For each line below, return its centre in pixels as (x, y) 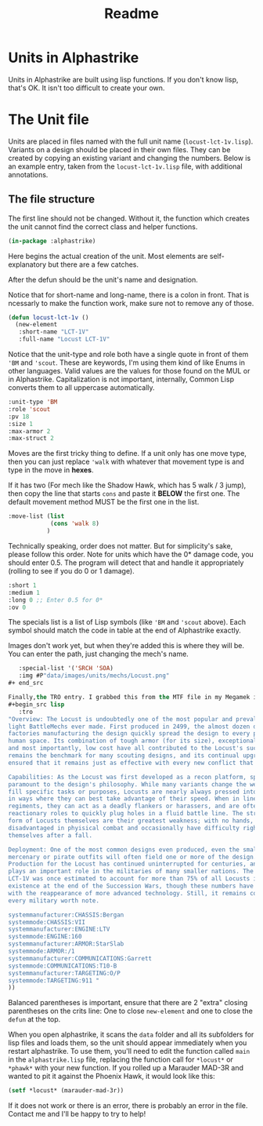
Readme (131, 14)
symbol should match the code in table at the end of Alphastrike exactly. (124, 630)
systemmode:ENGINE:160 (45, 937)
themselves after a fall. (50, 835)
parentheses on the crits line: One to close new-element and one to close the (130, 1011)
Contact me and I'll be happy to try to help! (77, 1114)
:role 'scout (29, 409)
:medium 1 (24, 592)
